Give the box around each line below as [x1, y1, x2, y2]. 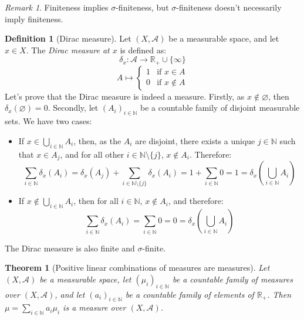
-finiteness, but [116, 1, 169, 13]
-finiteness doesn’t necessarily [176, 1, 282, 13]
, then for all [73, 195, 119, 207]
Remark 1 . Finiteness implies [5, 1, 109, 13]
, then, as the [73, 134, 121, 147]
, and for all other [60, 148, 124, 160]
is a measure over [63, 301, 126, 314]
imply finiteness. [5, 12, 63, 25]
